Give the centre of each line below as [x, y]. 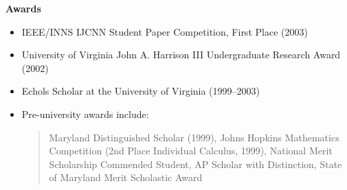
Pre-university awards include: [85, 114]
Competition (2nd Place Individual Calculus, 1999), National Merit [191, 151]
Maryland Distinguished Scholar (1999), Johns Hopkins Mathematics [194, 137]
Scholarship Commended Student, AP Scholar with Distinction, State [195, 164]
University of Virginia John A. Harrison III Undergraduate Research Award [181, 55]
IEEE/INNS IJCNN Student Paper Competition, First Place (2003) [165, 31]
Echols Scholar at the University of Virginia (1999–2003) [141, 91]
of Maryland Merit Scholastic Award [126, 177]
